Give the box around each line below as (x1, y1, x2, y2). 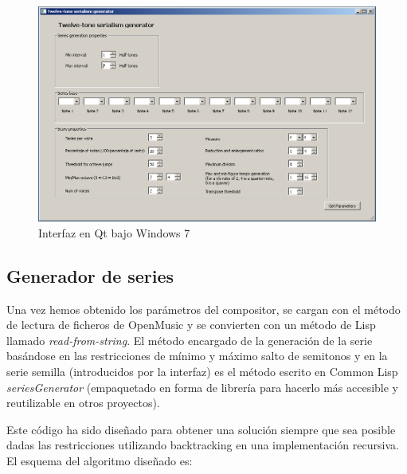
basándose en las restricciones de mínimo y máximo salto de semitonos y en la (6, 347, 388, 364)
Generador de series (6, 263, 174, 288)
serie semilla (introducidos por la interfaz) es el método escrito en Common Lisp (6, 362, 398, 379)
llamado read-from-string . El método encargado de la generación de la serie (6, 331, 373, 348)
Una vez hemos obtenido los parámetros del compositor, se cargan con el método (6, 300, 401, 317)
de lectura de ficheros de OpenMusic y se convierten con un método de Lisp (6, 316, 376, 333)
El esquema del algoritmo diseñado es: (6, 452, 193, 468)
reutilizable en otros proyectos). (6, 394, 160, 411)
